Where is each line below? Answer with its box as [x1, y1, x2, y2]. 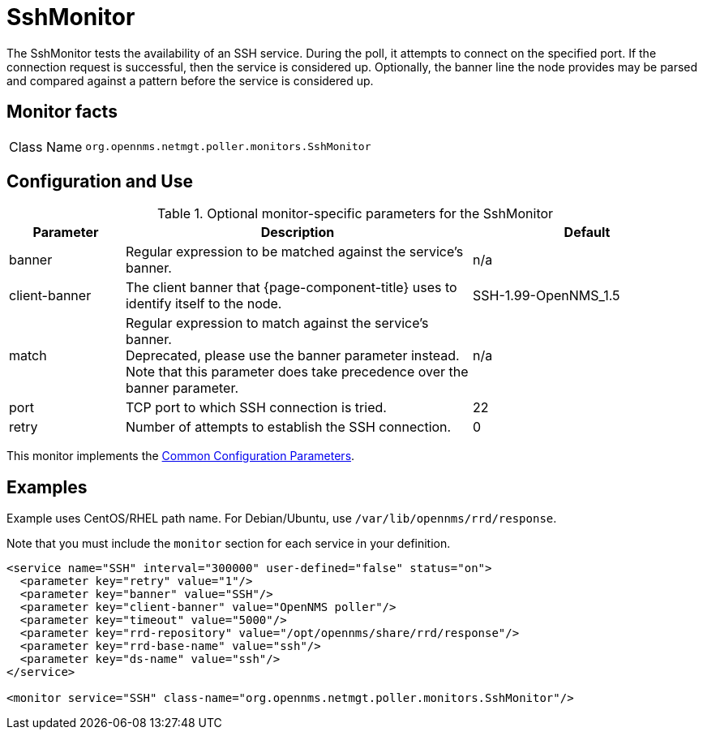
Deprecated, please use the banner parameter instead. [125, 347, 460, 364]
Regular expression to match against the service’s [125, 315, 429, 332]
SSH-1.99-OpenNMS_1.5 [472, 287, 620, 304]
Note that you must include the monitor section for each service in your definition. [6, 536, 451, 551]
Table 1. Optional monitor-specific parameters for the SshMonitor [156, 205, 554, 222]
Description [260, 224, 335, 241]
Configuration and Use [6, 171, 193, 192]
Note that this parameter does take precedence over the [125, 364, 469, 381]
